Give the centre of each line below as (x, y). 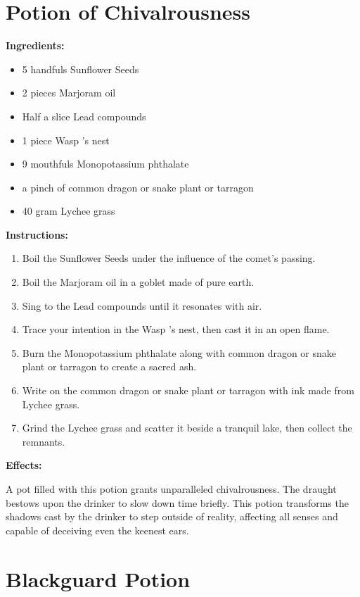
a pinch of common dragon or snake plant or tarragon (138, 187)
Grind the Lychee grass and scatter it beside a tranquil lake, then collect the (187, 428)
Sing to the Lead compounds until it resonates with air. (142, 305)
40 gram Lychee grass (69, 211)
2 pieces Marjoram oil (69, 93)
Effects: (24, 465)
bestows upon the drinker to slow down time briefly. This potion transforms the (177, 502)
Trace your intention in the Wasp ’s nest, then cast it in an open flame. (176, 329)
